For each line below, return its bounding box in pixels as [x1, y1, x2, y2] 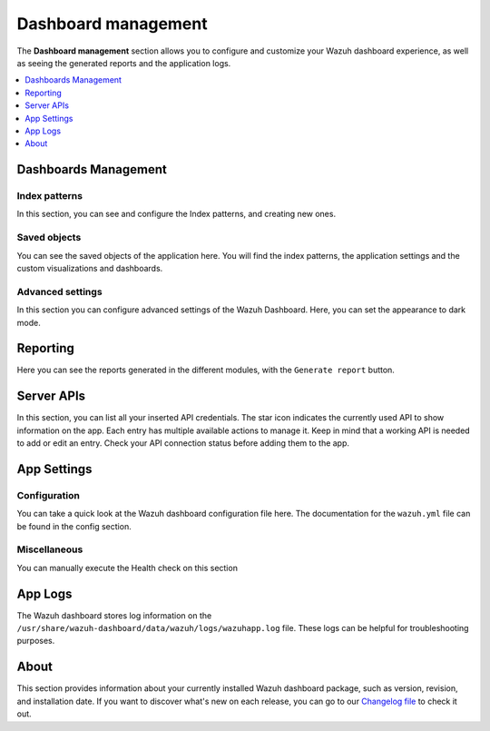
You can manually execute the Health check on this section [16, 562, 238, 573]
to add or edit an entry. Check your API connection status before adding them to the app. [16, 438, 349, 449]
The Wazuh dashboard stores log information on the [16, 609, 212, 621]
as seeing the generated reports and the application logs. [16, 57, 231, 68]
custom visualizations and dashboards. [16, 262, 163, 273]
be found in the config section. [16, 520, 132, 531]
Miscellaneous [16, 543, 83, 556]
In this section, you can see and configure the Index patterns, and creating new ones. [16, 209, 336, 220]
